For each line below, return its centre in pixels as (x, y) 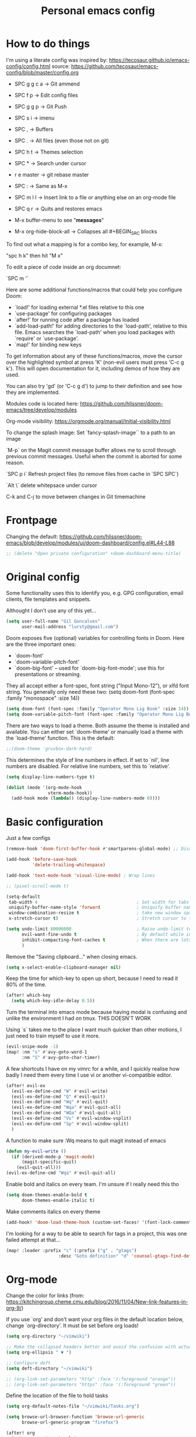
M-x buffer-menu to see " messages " (59, 220)
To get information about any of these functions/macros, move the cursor (94, 356)
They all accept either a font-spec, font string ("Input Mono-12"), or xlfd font (98, 686)
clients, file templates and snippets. (49, 600)
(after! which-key (28, 995)
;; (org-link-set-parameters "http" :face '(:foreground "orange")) (91, 1379)
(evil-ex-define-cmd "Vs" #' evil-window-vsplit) (71, 1118)
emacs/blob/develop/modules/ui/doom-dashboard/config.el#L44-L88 (90, 543)
